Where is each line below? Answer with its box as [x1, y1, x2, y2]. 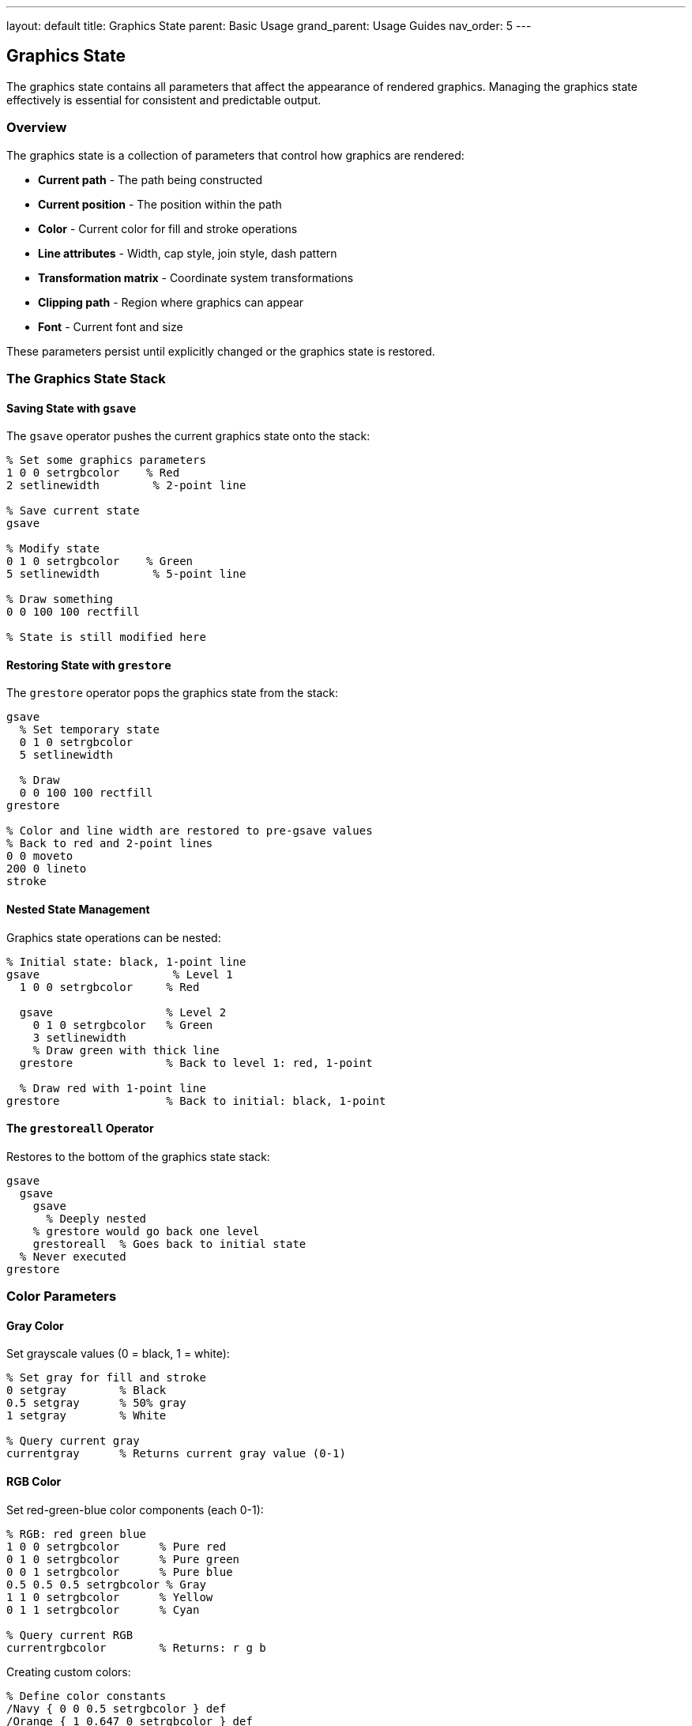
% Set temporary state [19, 723, 160, 737]
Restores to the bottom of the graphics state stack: [6, 1149, 270, 1163]
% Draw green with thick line [32, 1043, 220, 1057]
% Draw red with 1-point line [19, 1081, 206, 1095]
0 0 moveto [6, 850, 73, 863]
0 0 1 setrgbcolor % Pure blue [6, 1565, 233, 1578]
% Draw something [6, 593, 113, 606]
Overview [6, 119, 67, 136]
